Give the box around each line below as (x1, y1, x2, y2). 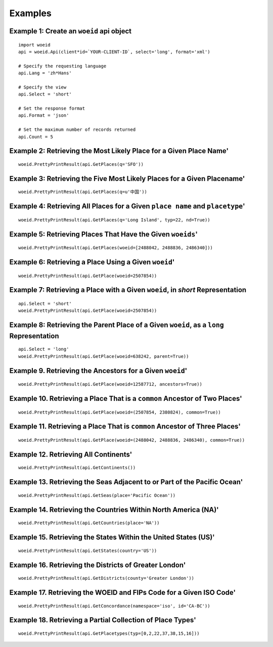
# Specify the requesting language (18, 63, 107, 69)
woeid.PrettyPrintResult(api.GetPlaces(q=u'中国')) (18, 189, 148, 195)
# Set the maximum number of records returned (18, 127, 136, 132)
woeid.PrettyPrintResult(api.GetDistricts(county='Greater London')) (18, 575, 195, 581)
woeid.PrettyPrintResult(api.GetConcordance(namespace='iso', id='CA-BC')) (18, 603, 210, 609)
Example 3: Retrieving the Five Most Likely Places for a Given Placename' (9, 174, 245, 183)
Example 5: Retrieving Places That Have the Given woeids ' (9, 230, 198, 239)
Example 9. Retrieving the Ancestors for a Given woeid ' (9, 366, 188, 375)
